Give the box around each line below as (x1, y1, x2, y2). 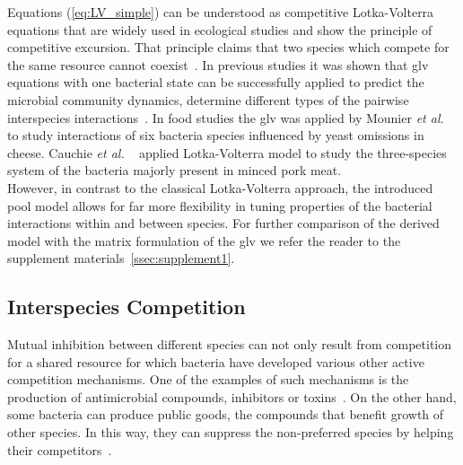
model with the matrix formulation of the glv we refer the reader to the (7, 231, 401, 250)
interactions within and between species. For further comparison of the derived (7, 214, 440, 232)
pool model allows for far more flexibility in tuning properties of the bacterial (7, 196, 432, 215)
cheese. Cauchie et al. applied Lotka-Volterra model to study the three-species (7, 143, 447, 162)
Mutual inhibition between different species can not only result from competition (7, 335, 452, 354)
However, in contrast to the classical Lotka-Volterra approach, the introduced (7, 178, 433, 197)
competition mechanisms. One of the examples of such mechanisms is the (7, 370, 409, 389)
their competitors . (7, 440, 112, 459)
